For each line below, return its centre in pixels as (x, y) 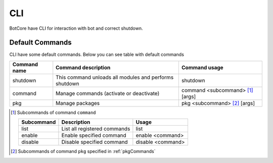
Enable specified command (94, 135)
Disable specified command (95, 142)
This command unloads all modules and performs (115, 77)
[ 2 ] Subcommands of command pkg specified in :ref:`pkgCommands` (83, 151)
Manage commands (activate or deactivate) (108, 93)
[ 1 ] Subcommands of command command (53, 112)
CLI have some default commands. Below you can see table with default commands (97, 55)
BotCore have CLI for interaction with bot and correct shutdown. (76, 28)
